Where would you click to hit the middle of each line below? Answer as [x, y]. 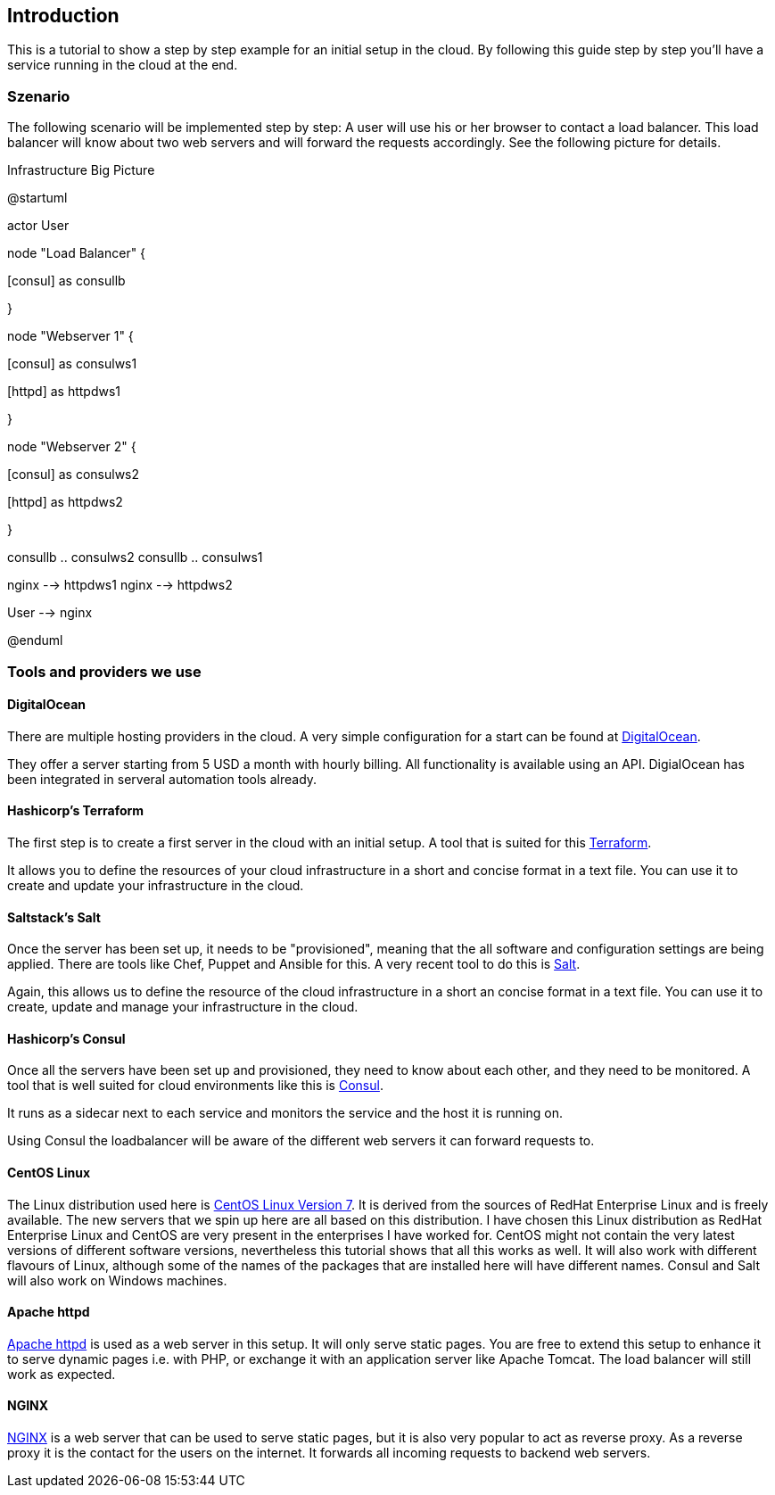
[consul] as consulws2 [74, 475]
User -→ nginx [50, 613]
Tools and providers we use [104, 671]
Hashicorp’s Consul [66, 1038]
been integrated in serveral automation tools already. [162, 779]
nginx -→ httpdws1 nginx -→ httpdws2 [120, 585]
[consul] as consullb [66, 281]
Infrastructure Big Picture [81, 170]
